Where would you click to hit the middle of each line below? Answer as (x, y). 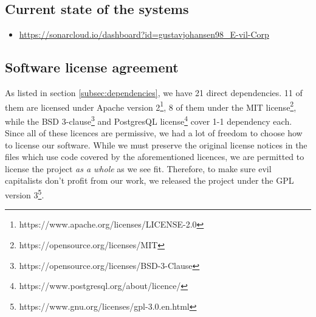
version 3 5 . (25, 194)
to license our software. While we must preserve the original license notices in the (156, 145)
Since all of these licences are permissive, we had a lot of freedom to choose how (154, 133)
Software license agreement (92, 67)
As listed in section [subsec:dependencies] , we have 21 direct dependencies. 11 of (154, 92)
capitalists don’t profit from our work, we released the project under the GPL (149, 180)
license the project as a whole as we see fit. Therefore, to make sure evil (138, 168)
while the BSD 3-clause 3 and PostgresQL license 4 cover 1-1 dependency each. (149, 120)
